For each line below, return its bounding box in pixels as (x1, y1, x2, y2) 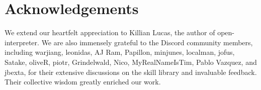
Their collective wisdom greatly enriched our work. (5, 76, 161, 87)
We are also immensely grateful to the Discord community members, (41, 37, 253, 47)
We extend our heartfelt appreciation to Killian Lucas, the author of (5, 27, 215, 38)
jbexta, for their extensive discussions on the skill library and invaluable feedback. (5, 66, 257, 77)
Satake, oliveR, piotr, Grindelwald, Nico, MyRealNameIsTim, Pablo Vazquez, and (5, 56, 257, 67)
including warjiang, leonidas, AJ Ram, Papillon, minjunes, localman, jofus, (5, 47, 235, 57)
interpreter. (5, 37, 39, 47)
